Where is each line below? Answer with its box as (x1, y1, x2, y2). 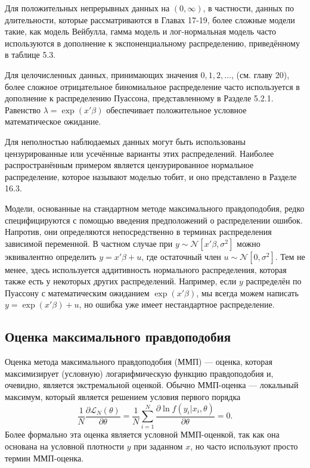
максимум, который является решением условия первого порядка (5, 390, 241, 403)
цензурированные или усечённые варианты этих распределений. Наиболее (5, 147, 274, 159)
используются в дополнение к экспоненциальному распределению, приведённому (5, 36, 300, 49)
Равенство (5, 103, 41, 116)
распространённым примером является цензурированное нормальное (5, 159, 254, 171)
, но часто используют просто (190, 440, 298, 452)
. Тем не (275, 250, 305, 262)
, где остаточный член (141, 250, 221, 262)
